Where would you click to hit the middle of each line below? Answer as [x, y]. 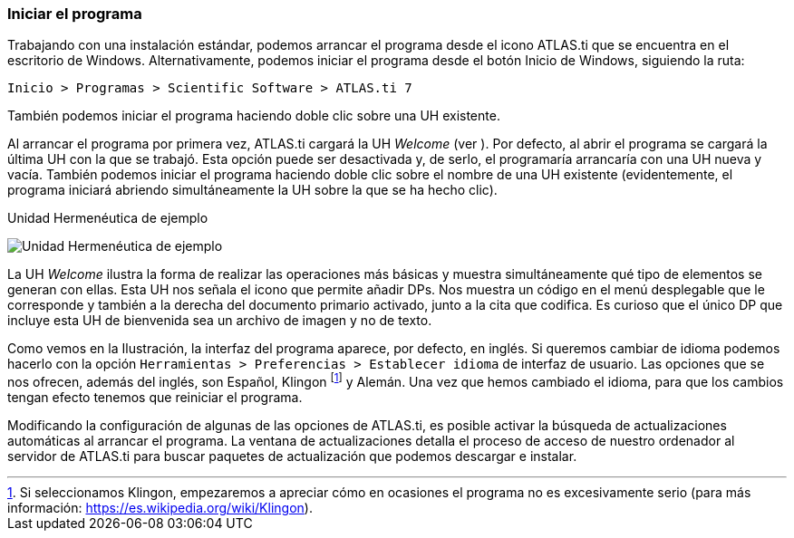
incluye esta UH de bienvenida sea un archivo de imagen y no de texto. [220, 321]
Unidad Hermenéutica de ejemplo [108, 218]
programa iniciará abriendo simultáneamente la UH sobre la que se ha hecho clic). [252, 190]
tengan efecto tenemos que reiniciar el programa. [155, 398]
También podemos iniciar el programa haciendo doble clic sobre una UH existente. [254, 116]
